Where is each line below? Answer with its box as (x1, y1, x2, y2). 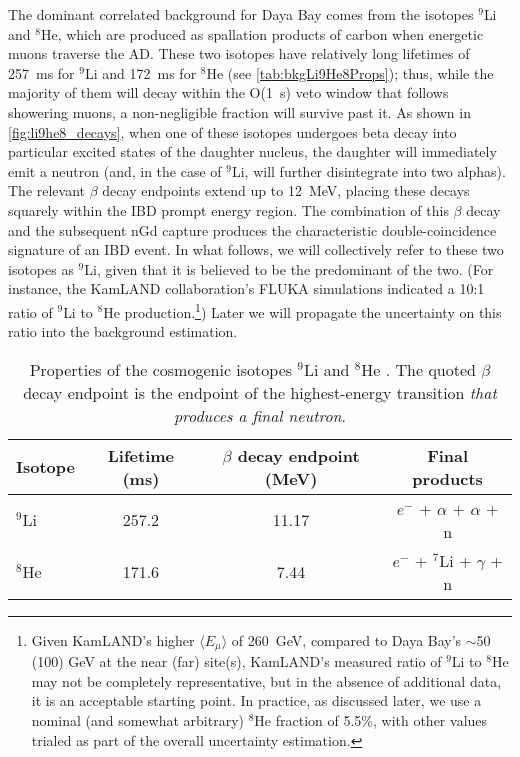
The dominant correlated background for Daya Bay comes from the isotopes (8, 4, 474, 24)
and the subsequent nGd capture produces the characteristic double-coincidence (8, 219, 497, 240)
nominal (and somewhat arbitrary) (31, 709, 244, 730)
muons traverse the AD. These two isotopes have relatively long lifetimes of (8, 43, 470, 64)
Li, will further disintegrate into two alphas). (231, 160, 506, 181)
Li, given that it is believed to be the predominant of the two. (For (84, 258, 494, 279)
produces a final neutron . (173, 403, 347, 427)
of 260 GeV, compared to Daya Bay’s (231, 629, 462, 650)
